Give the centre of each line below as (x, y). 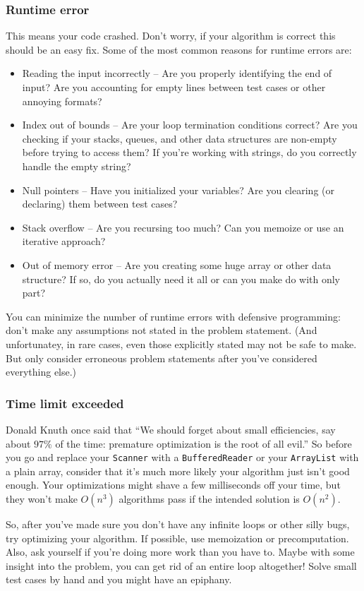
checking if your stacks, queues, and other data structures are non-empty (180, 138)
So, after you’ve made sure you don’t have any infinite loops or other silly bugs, (178, 524)
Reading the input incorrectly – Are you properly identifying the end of (177, 73)
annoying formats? (62, 101)
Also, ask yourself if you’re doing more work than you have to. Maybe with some (180, 552)
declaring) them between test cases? (100, 204)
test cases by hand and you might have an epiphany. (119, 579)
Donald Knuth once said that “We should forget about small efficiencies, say (171, 429)
